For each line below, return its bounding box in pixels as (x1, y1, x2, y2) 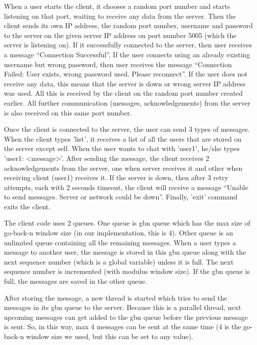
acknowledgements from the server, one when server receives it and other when (4, 162, 243, 173)
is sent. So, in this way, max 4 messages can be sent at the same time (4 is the (4, 321, 241, 332)
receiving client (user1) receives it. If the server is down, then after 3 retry (4, 172, 228, 183)
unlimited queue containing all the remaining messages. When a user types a (4, 237, 236, 247)
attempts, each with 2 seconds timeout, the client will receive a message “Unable (4, 182, 249, 192)
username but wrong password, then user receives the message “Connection (4, 59, 232, 69)
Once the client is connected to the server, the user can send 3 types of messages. (4, 124, 250, 134)
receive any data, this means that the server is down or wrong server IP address (4, 78, 246, 88)
